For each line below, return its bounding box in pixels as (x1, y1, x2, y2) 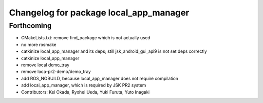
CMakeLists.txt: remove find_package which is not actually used (21, 35, 150, 41)
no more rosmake (21, 42, 56, 47)
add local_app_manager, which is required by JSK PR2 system (21, 82, 146, 88)
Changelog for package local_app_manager (9, 7, 189, 18)
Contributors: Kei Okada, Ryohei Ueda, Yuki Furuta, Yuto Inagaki (21, 89, 150, 95)
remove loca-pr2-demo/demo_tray (21, 69, 91, 74)
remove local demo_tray (21, 62, 70, 68)
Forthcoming (9, 21, 52, 30)
